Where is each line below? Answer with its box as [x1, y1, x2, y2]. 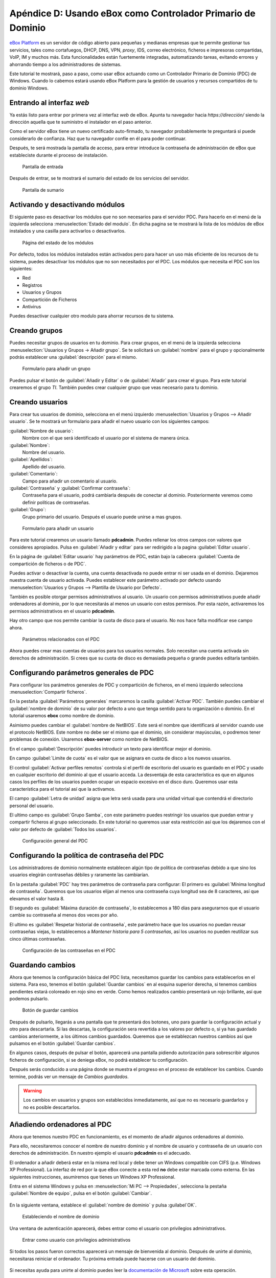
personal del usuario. [9, 803, 54, 809]
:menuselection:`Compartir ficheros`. [9, 689, 87, 695]
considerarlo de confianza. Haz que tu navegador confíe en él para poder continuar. [9, 135, 187, 142]
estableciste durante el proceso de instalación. [9, 152, 108, 158]
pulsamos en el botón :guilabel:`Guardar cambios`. [9, 1040, 116, 1046]
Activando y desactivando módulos [9, 200, 125, 209]
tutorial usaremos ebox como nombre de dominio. [9, 713, 115, 719]
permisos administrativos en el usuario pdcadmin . [9, 608, 116, 614]
